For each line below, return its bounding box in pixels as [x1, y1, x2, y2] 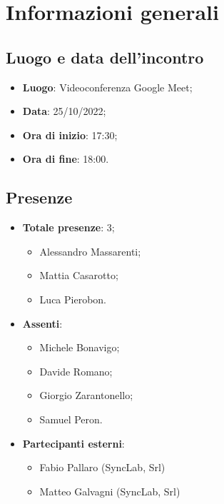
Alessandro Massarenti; [39, 243, 141, 258]
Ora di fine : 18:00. [22, 151, 109, 166]
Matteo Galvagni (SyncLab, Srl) [39, 483, 180, 498]
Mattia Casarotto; [39, 268, 118, 283]
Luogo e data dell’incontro [6, 46, 204, 68]
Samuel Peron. [39, 411, 103, 426]
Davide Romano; [39, 363, 113, 378]
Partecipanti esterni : [22, 435, 125, 450]
